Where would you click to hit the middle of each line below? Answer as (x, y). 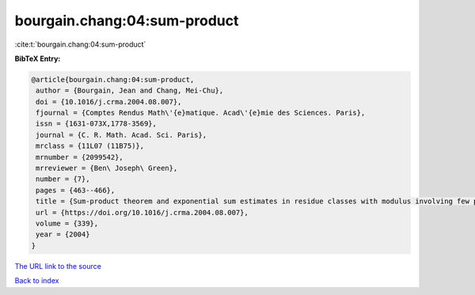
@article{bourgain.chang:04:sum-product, (113, 79)
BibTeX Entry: (38, 59)
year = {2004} (63, 234)
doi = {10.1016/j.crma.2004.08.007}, (109, 102)
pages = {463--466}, (76, 190)
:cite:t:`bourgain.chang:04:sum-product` (80, 44)
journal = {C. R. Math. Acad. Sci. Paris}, (122, 135)
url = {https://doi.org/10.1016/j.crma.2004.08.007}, (142, 212)
